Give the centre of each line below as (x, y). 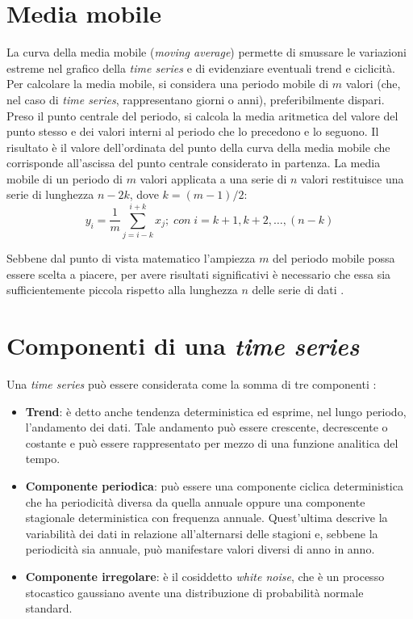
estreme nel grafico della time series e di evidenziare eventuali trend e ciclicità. (201, 67)
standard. (49, 608)
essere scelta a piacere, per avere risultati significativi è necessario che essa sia (199, 274)
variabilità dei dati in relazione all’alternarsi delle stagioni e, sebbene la (202, 533)
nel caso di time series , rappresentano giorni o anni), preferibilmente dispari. (196, 99)
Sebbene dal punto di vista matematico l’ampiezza (131, 258)
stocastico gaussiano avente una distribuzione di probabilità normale (194, 592)
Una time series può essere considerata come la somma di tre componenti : (192, 384)
